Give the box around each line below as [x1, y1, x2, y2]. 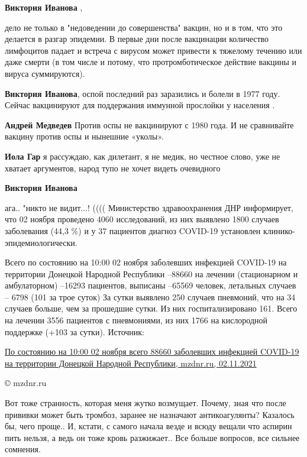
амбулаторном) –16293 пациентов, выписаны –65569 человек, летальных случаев [5, 279, 296, 291]
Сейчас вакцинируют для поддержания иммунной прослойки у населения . [5, 99, 275, 111]
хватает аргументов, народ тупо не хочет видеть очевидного [5, 161, 221, 174]
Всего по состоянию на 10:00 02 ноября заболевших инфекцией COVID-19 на [5, 256, 287, 268]
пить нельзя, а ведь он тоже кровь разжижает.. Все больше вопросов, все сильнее [5, 431, 300, 443]
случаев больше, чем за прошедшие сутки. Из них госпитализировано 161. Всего [5, 302, 298, 315]
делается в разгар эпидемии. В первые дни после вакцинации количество [5, 33, 269, 45]
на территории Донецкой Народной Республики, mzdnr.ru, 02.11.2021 [5, 356, 257, 369]
